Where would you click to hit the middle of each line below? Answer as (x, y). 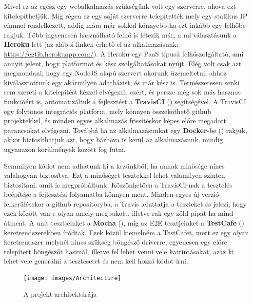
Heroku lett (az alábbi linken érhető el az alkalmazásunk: (91, 44)
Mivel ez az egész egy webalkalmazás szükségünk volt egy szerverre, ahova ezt (120, 6)
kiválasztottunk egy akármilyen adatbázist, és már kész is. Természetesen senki (122, 82)
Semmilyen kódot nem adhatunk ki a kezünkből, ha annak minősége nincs (114, 165)
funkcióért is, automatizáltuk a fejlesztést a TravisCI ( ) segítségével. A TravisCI (125, 101)
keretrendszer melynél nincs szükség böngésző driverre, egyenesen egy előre (116, 242)
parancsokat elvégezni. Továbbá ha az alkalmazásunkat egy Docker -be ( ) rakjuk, (126, 130)
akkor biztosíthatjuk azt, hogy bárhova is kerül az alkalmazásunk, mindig (114, 140)
